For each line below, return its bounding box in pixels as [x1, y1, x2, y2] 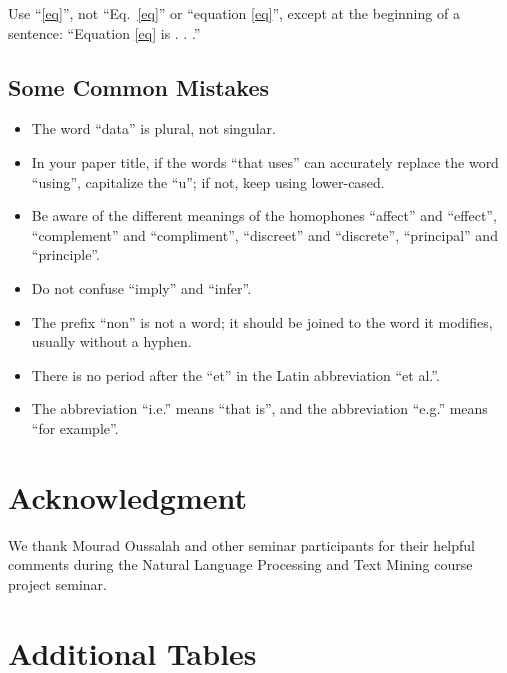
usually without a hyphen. [31, 331, 192, 352]
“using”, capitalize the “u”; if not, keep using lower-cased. [31, 171, 385, 192]
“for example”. [31, 417, 119, 438]
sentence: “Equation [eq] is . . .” [8, 22, 201, 43]
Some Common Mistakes [8, 71, 269, 102]
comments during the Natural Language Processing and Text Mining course [8, 554, 473, 575]
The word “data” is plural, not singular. [31, 118, 276, 139]
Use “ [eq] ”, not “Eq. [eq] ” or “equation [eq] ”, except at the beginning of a [8, 3, 460, 23]
